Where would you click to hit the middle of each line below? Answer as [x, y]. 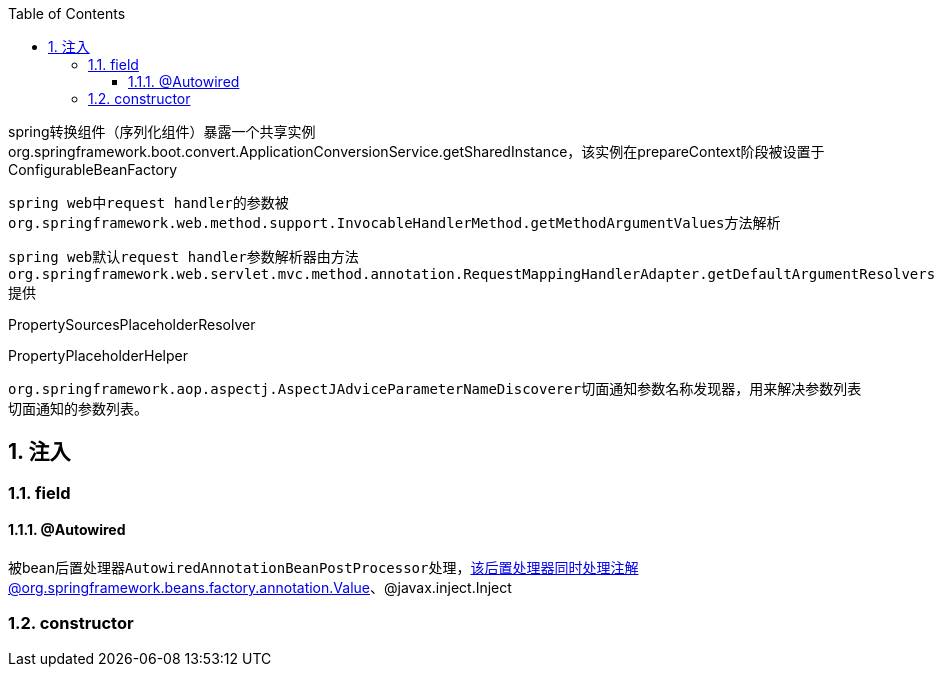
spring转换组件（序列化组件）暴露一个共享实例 [162, 131]
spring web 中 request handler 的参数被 [148, 202]
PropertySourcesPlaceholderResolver [132, 324]
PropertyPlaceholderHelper [98, 355]
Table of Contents [67, 13]
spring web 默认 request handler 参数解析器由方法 [183, 256]
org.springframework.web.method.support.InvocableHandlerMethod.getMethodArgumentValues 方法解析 [394, 222]
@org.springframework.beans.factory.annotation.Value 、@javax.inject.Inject [260, 588]
